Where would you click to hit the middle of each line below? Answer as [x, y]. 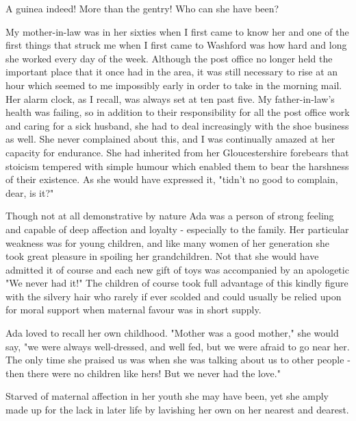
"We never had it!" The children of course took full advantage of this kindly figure [177, 283]
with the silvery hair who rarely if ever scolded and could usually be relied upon [174, 296]
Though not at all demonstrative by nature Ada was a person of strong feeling [170, 216]
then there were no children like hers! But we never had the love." [143, 373]
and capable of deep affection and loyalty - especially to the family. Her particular [177, 229]
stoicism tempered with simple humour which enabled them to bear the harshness [177, 166]
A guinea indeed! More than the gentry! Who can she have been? [142, 8]
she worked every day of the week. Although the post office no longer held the [169, 58]
